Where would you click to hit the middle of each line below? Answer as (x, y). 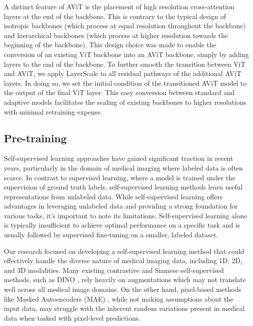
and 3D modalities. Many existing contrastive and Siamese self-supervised (114, 270)
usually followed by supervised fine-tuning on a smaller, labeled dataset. (111, 235)
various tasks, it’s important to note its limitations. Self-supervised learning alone (126, 215)
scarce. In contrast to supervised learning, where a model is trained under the (120, 177)
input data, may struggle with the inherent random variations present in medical (124, 308)
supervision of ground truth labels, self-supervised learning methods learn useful (123, 187)
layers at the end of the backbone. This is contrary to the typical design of (115, 16)
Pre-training (35, 138)
